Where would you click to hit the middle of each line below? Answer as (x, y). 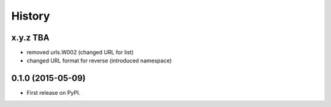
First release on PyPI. (54, 93)
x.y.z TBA (30, 38)
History (31, 16)
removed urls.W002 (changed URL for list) (80, 53)
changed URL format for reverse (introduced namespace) (99, 61)
